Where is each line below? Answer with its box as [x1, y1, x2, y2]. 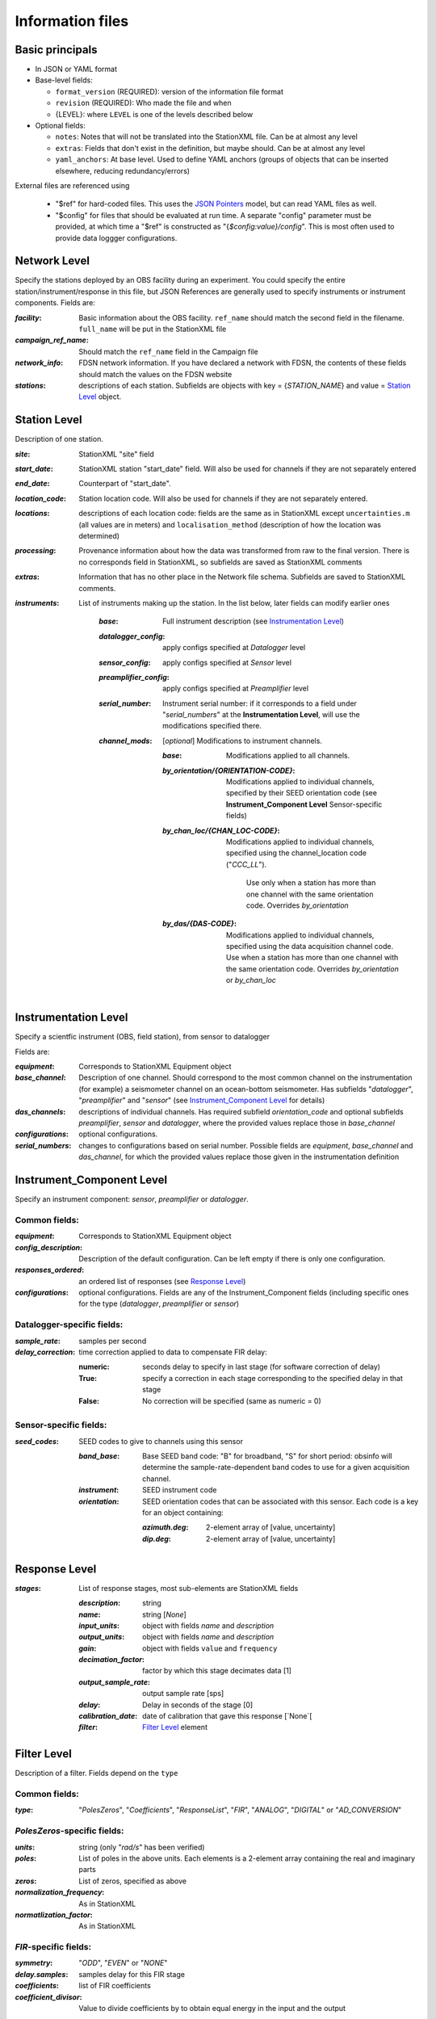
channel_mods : [99, 736, 153, 745]
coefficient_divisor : [15, 1992, 82, 2002]
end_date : [15, 479, 50, 489]
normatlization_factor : [15, 1910, 93, 1920]
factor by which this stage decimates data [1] [142, 1666, 292, 1676]
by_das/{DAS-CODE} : [162, 919, 237, 929]
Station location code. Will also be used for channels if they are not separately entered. [78, 493, 368, 503]
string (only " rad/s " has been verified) [78, 1842, 205, 1852]
